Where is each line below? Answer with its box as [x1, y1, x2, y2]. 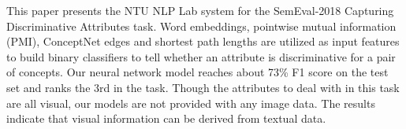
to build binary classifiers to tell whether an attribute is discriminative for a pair [6, 48, 396, 64]
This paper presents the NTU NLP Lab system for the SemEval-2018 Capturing [6, 2, 394, 18]
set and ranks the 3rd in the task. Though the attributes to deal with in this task [6, 79, 400, 95]
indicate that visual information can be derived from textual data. [6, 110, 326, 127]
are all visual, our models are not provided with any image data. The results [6, 94, 375, 111]
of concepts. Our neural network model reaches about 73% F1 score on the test [6, 64, 389, 80]
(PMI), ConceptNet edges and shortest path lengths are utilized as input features [6, 33, 400, 50]
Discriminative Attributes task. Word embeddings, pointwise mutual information [6, 17, 397, 34]
